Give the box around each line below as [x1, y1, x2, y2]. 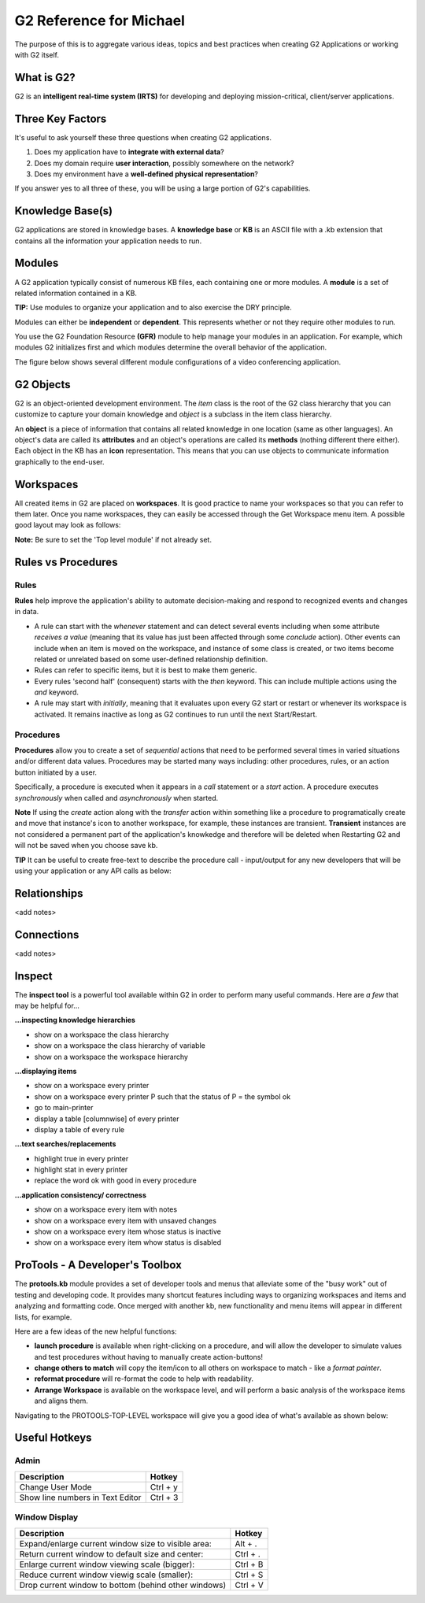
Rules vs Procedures [14, 555, 118, 568]
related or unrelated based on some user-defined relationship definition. [34, 654, 268, 664]
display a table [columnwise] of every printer [34, 1114, 179, 1124]
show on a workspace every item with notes [34, 1205, 177, 1214]
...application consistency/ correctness [14, 1190, 147, 1200]
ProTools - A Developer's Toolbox [14, 1258, 183, 1272]
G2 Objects [14, 378, 71, 391]
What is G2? [14, 71, 76, 84]
